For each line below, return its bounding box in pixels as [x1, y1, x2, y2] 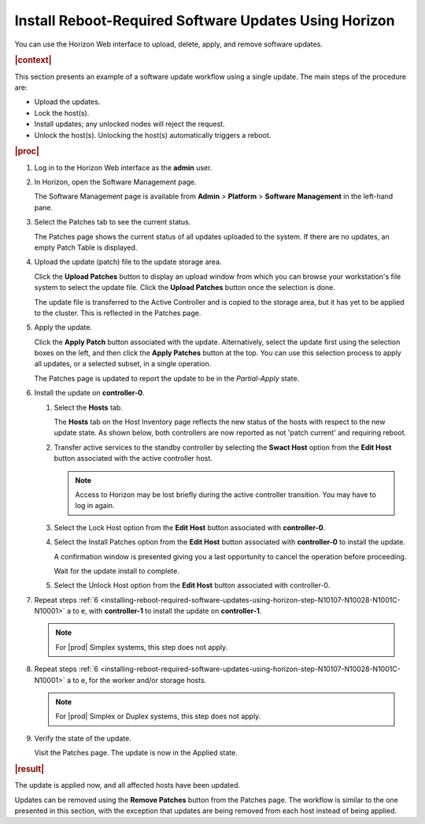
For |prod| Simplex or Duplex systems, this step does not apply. [55, 711, 261, 721]
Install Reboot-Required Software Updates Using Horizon [14, 12, 395, 29]
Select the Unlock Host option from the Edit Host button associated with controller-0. [54, 581, 331, 590]
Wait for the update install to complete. [54, 566, 180, 575]
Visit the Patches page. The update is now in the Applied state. [34, 748, 238, 758]
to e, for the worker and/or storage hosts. [72, 675, 207, 685]
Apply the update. [34, 323, 92, 332]
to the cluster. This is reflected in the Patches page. [34, 308, 201, 317]
